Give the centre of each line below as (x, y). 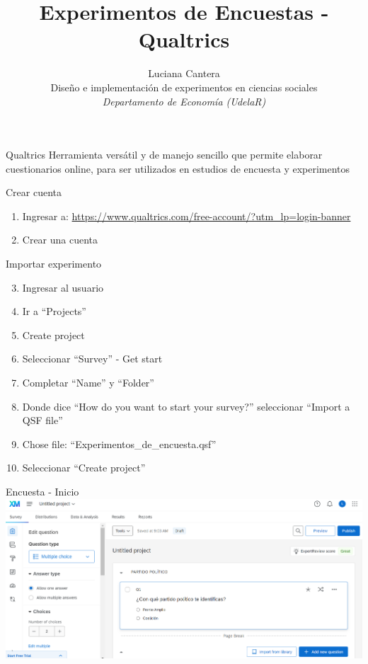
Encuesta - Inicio (42, 491)
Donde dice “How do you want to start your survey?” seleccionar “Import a (186, 406)
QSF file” (42, 420)
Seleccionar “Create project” (84, 468)
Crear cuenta (34, 192)
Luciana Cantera (184, 73)
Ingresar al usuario (63, 287)
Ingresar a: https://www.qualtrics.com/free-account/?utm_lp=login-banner (186, 216)
